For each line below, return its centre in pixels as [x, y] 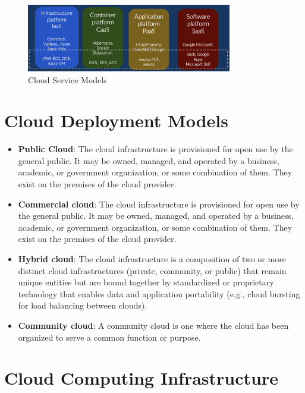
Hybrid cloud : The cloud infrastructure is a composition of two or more [152, 259]
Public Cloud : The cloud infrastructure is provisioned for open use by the [155, 149]
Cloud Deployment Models [116, 120]
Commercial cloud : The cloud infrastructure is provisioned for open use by [159, 204]
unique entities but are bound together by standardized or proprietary [146, 282]
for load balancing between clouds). [83, 305]
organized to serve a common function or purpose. [109, 337]
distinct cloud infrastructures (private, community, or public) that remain [152, 270]
